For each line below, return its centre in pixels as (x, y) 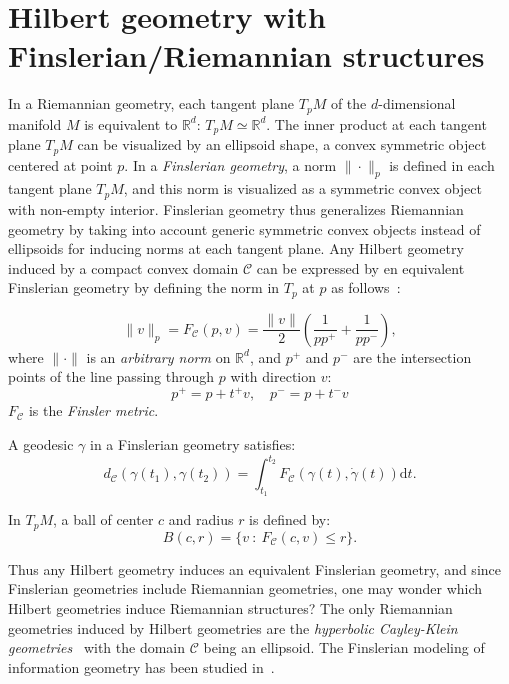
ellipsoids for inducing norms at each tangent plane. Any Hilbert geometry (236, 248)
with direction (273, 376)
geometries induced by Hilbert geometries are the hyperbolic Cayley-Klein (233, 627)
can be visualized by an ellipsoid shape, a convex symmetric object (282, 144)
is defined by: (290, 519)
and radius (201, 519)
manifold (35, 123)
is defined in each (442, 164)
